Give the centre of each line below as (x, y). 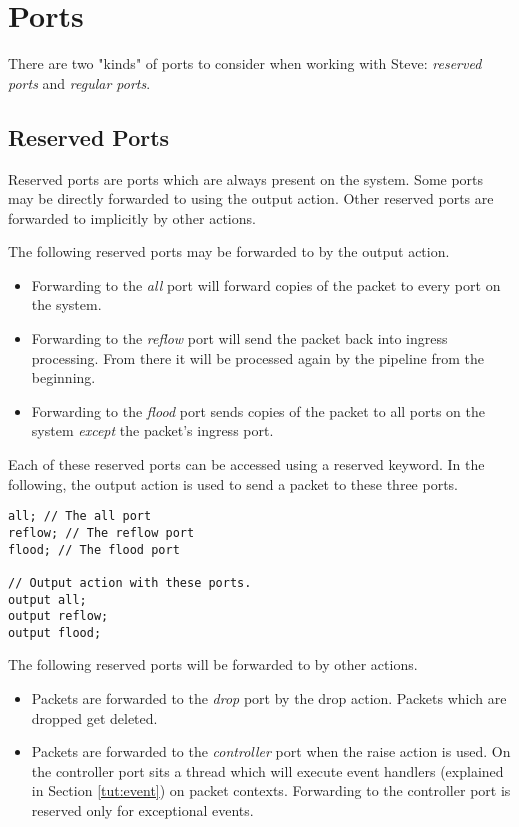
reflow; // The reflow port (101, 532)
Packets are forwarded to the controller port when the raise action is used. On (271, 751)
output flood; (55, 632)
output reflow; (58, 616)
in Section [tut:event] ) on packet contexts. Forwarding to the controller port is (271, 790)
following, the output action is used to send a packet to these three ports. (233, 483)
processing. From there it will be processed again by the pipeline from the (257, 357)
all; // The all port (80, 516)
